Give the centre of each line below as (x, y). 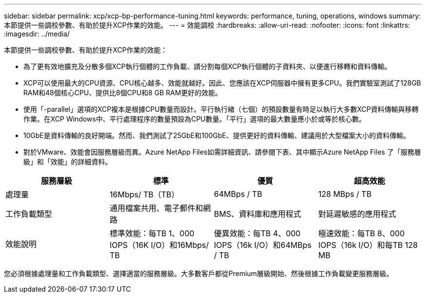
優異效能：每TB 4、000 (257, 233)
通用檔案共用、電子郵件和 (156, 208)
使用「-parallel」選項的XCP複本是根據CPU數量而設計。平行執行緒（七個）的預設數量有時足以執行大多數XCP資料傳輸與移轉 (221, 109)
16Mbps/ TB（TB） (144, 194)
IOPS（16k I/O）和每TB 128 (368, 245)
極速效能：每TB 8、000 (361, 233)
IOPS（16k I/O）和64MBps (263, 245)
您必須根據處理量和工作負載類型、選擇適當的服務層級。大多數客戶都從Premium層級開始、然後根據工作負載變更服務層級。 (199, 273)
